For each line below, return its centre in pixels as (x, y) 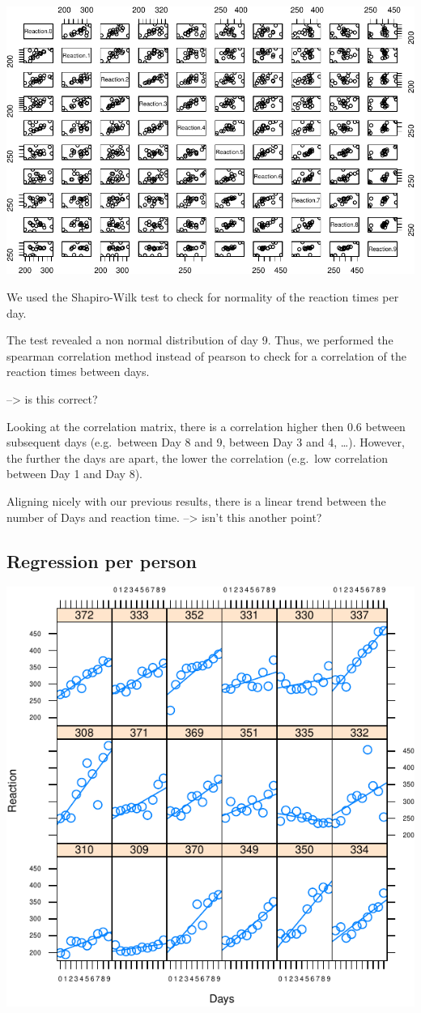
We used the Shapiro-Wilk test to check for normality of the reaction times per (203, 297)
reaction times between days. (78, 372)
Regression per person (102, 560)
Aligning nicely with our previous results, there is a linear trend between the (196, 500)
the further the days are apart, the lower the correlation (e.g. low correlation (197, 457)
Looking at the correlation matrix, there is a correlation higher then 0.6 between (206, 426)
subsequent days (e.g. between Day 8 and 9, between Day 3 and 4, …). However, (206, 442)
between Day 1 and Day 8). (74, 474)
